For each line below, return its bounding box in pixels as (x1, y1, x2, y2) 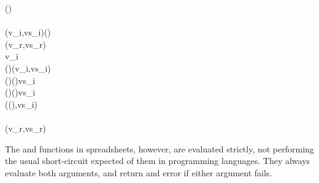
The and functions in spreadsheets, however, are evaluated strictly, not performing (5, 142, 314, 155)
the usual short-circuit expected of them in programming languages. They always (5, 154, 310, 167)
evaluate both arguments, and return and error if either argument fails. (5, 166, 272, 179)
